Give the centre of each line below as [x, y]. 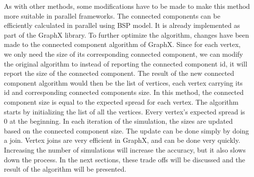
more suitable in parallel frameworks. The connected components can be [112, 15]
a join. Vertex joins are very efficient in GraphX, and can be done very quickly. [122, 140]
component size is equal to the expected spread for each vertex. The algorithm [121, 101]
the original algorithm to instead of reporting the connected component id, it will [126, 63]
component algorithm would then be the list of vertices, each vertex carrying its [123, 82]
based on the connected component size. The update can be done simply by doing [127, 130]
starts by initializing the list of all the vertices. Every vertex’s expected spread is [125, 111]
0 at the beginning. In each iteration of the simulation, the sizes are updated [118, 121]
